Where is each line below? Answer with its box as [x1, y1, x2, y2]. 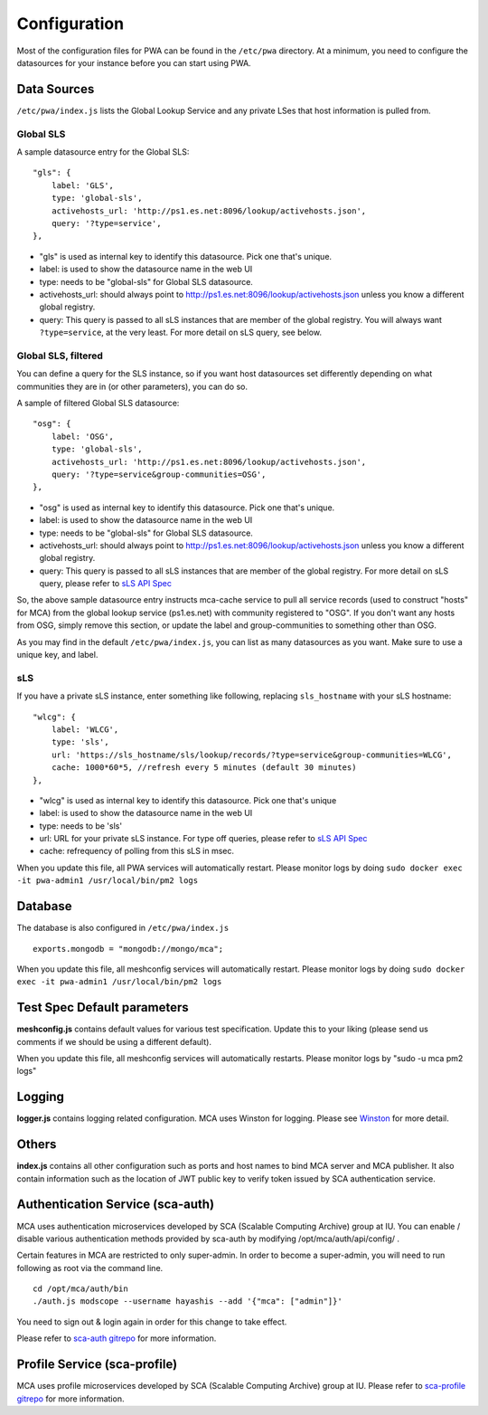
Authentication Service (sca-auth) [16, 1197, 215, 1212]
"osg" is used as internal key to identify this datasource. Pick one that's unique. [39, 502, 335, 513]
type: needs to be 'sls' [39, 820, 122, 831]
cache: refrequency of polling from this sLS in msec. [39, 846, 235, 857]
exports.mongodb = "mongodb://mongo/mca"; [33, 944, 224, 954]
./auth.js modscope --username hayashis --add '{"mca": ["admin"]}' [33, 1296, 343, 1306]
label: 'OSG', [51, 431, 115, 442]
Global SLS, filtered [16, 349, 104, 362]
